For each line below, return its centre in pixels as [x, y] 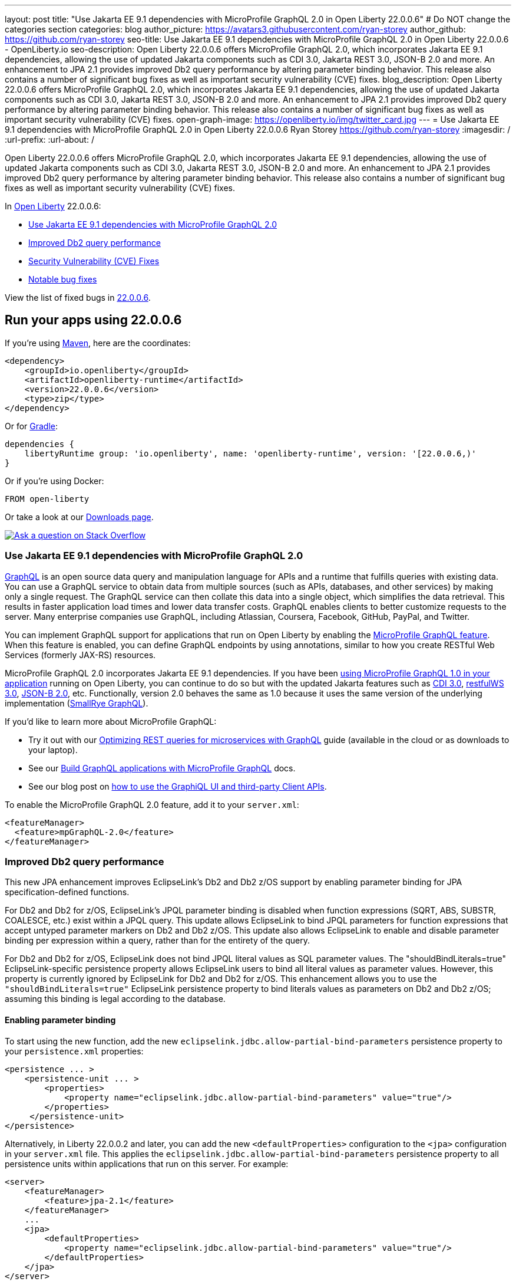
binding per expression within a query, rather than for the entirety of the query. [157, 941]
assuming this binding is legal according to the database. [115, 999]
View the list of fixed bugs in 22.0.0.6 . [78, 298]
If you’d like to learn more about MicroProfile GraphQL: [111, 721]
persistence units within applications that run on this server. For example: [147, 1164]
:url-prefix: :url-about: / [49, 139]
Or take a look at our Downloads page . [79, 517]
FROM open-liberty [47, 499]
